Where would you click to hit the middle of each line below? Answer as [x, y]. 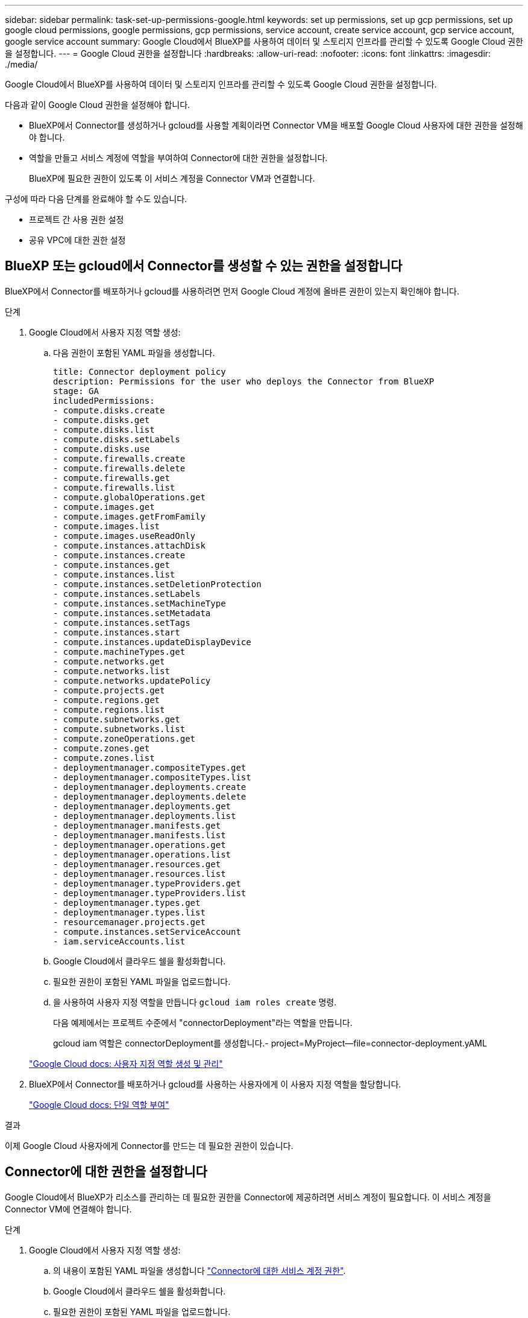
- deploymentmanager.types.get [127, 903]
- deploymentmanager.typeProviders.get [147, 883]
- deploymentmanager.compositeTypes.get [150, 767]
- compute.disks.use [102, 449]
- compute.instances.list [114, 574]
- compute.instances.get [112, 565]
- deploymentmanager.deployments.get [142, 806]
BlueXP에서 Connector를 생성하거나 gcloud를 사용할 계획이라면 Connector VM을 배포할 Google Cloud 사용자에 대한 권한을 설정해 [276, 125]
